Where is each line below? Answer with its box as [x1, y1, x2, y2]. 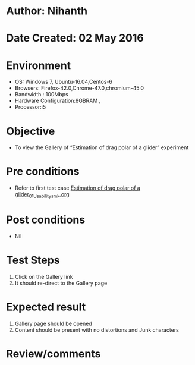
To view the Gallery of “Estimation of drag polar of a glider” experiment [14, 144, 189, 151]
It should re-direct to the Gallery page [14, 279, 108, 287]
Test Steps [6, 254, 61, 267]
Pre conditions [6, 165, 80, 178]
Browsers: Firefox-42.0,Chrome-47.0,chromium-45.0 [14, 84, 144, 92]
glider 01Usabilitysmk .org [14, 191, 70, 199]
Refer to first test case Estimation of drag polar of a [14, 184, 141, 191]
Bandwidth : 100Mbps [14, 91, 68, 98]
